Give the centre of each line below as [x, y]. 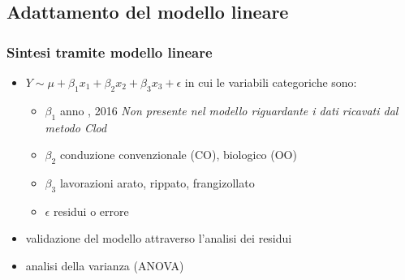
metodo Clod [76, 127]
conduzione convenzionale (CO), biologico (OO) [178, 155]
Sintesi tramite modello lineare [110, 52]
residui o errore [91, 211]
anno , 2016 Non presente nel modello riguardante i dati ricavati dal [229, 110]
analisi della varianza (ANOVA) [105, 265]
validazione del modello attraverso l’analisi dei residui [159, 238]
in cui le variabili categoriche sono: [271, 82]
